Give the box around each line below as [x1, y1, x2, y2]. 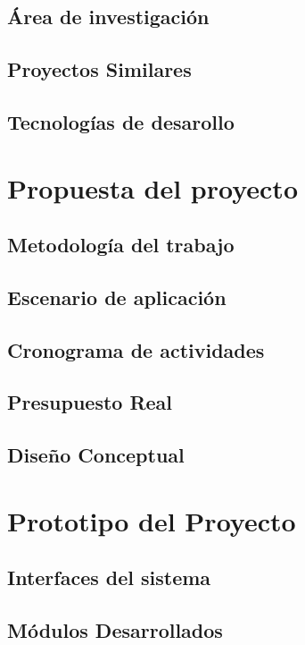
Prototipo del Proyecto [7, 502, 296, 539]
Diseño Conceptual [7, 441, 185, 469]
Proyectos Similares [7, 55, 192, 83]
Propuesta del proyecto [7, 169, 298, 206]
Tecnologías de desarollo [7, 107, 235, 135]
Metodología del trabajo [7, 231, 235, 259]
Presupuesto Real [7, 388, 173, 416]
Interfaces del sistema [7, 564, 211, 591]
